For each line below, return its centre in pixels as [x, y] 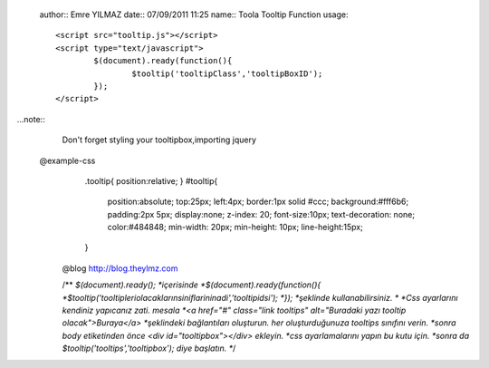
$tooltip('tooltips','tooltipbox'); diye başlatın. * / [149, 348]
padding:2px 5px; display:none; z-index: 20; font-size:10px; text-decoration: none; [261, 214]
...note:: [31, 119]
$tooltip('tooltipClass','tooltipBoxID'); [227, 73]
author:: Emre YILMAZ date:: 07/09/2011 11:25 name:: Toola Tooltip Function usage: [194, 15]
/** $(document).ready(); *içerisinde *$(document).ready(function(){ [192, 285]
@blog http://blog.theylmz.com [120, 268]
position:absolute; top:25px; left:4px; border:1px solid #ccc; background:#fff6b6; [258, 202]
